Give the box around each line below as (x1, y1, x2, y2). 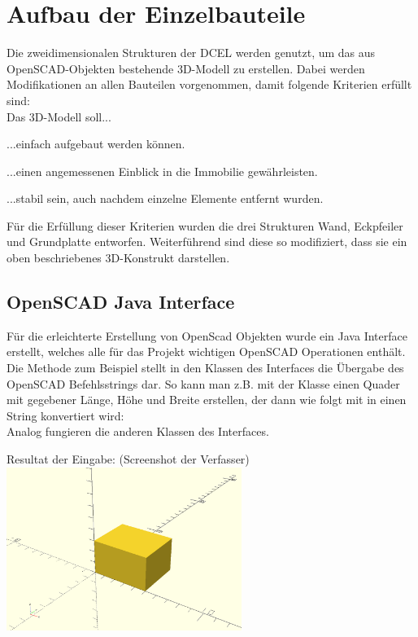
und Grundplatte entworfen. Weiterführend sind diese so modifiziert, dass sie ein (7, 233, 407, 250)
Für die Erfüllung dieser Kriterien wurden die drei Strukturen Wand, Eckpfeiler (7, 217, 403, 234)
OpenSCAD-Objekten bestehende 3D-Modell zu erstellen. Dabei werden (7, 59, 365, 77)
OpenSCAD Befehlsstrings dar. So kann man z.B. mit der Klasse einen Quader (7, 375, 400, 392)
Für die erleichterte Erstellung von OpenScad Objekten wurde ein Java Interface (7, 327, 407, 344)
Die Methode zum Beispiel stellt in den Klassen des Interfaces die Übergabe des (7, 359, 404, 376)
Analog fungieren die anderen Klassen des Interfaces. (7, 423, 269, 440)
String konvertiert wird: (7, 406, 124, 424)
